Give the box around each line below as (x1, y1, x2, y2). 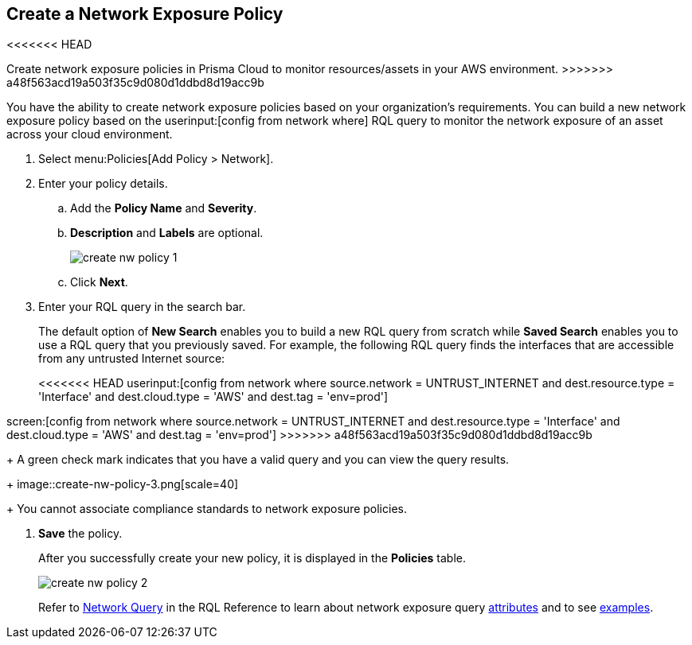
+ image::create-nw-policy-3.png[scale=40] (6, 477, 239, 492)
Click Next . (70, 275, 128, 289)
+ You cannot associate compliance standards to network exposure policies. (6, 502, 407, 516)
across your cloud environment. (6, 127, 173, 142)
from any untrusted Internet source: (38, 352, 225, 366)
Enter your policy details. (38, 177, 168, 191)
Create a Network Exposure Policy (6, 4, 283, 24)
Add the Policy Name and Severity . (70, 201, 257, 216)
